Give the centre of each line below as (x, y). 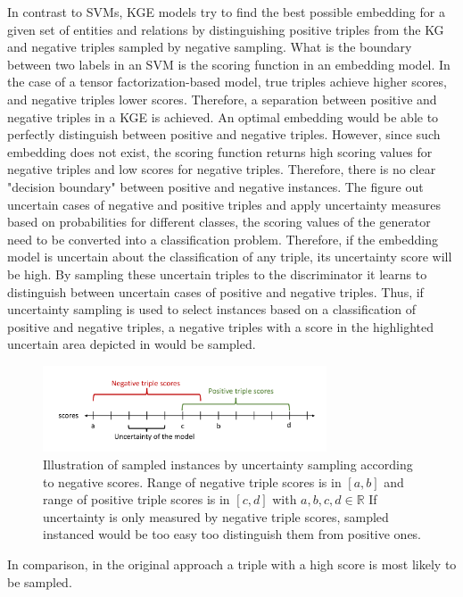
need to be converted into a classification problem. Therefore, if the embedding (223, 239)
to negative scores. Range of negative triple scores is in (192, 481)
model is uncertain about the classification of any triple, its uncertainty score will (230, 257)
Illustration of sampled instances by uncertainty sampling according (228, 464)
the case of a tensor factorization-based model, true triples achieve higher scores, (227, 82)
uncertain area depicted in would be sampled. (132, 344)
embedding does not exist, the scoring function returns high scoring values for (220, 151)
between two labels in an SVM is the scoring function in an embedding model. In (229, 64)
